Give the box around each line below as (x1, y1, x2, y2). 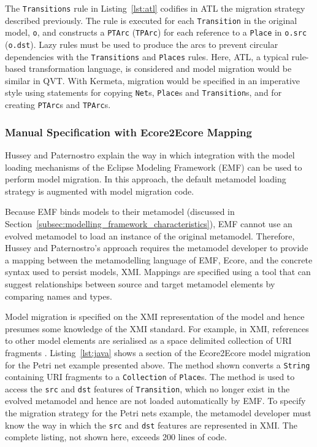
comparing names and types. (5, 289, 112, 302)
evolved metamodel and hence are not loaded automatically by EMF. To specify (5, 394, 306, 407)
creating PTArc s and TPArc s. (5, 98, 111, 111)
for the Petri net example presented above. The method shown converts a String (5, 358, 310, 371)
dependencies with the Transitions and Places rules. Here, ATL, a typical (5, 50, 289, 63)
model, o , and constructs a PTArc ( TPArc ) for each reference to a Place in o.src (5, 26, 307, 39)
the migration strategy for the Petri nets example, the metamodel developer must (5, 406, 311, 419)
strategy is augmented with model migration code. (5, 184, 194, 197)
